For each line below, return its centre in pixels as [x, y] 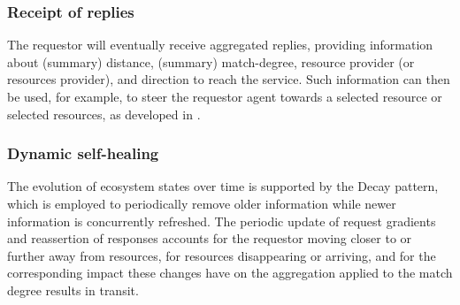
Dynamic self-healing [83, 153]
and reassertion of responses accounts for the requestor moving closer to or [210, 238]
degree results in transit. [73, 290]
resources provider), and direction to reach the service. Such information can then [229, 79]
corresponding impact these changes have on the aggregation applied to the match [230, 273]
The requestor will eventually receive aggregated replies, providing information [220, 45]
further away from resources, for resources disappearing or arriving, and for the [222, 255]
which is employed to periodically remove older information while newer [202, 203]
